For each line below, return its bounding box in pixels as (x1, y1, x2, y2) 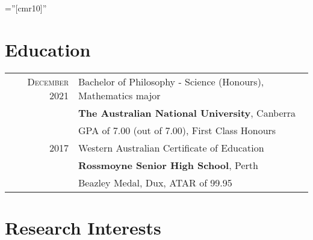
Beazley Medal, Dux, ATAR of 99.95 (78, 175, 232, 189)
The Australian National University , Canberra (78, 105, 296, 120)
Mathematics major (78, 88, 161, 102)
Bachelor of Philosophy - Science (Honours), (78, 74, 264, 88)
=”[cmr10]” (5, 2, 47, 14)
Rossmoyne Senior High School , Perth (78, 158, 258, 172)
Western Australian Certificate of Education (78, 140, 264, 155)
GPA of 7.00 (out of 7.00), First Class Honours (78, 123, 276, 137)
